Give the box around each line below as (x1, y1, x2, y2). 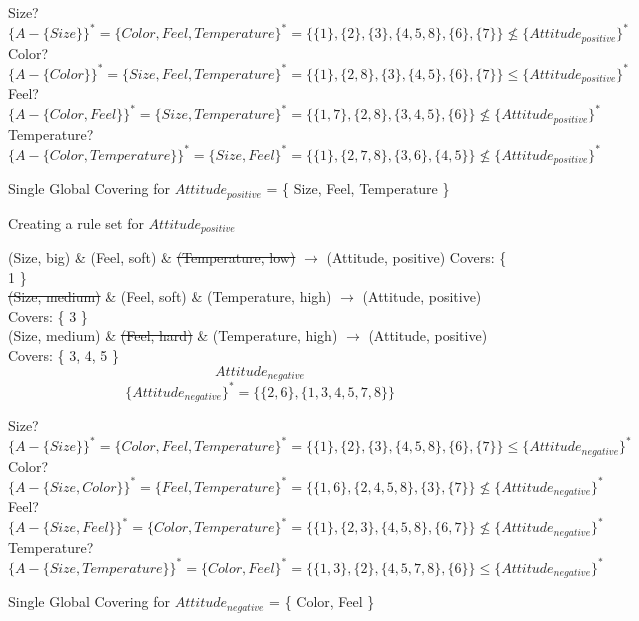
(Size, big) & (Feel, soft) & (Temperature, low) (8, 247, 296, 268)
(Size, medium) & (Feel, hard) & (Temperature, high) (8, 325, 338, 346)
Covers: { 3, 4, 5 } (8, 345, 119, 366)
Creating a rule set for (8, 212, 144, 233)
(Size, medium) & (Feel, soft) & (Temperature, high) (8, 286, 332, 307)
